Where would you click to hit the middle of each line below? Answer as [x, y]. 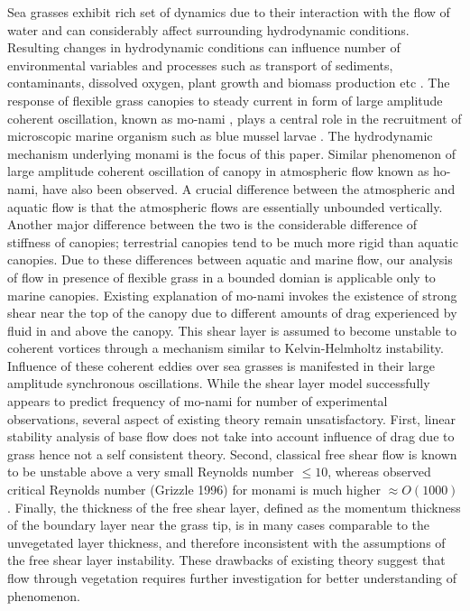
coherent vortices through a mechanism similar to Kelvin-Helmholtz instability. [226, 348]
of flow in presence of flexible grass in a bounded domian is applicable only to [221, 277]
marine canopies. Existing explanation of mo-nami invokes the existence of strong [232, 295]
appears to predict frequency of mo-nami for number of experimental [198, 401]
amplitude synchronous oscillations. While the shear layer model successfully [219, 383]
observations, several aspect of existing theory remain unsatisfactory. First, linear [231, 418]
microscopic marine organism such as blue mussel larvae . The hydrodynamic [220, 136]
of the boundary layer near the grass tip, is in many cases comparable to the [219, 525]
